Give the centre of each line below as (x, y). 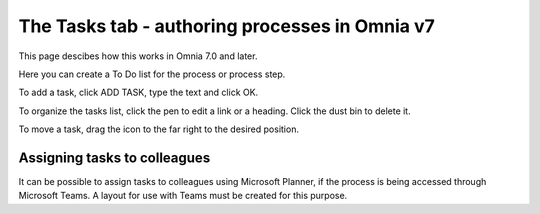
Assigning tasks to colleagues (114, 157)
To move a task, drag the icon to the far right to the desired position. (159, 129)
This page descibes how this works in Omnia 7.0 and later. (138, 56)
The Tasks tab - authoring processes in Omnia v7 (226, 26)
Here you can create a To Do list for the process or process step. (152, 74)
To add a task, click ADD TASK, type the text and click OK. (138, 92)
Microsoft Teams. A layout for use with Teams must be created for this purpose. (183, 196)
